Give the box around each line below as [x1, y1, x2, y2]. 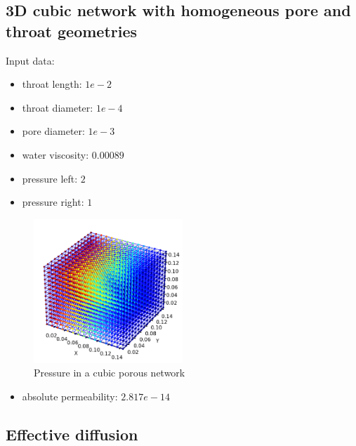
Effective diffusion [6, 423, 138, 445]
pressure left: [22, 171, 78, 185]
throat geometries [6, 20, 138, 41]
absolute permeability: [22, 388, 118, 403]
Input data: [6, 53, 55, 67]
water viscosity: [22, 147, 89, 162]
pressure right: [22, 195, 84, 209]
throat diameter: [22, 100, 93, 114]
